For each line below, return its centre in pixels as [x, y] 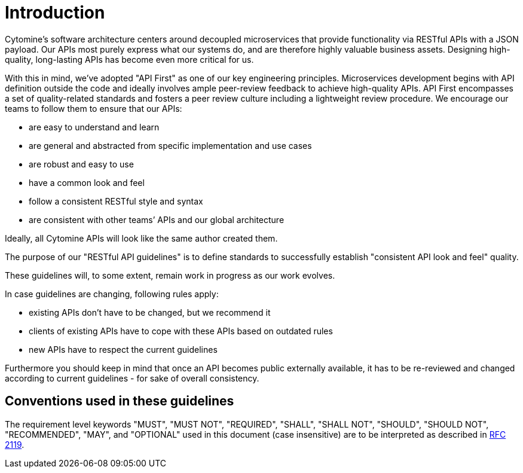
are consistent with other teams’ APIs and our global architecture [157, 219]
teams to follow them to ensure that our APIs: [94, 108]
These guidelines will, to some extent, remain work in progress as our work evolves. [170, 275]
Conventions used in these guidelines [120, 401]
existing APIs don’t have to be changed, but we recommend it [150, 312]
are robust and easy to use [81, 164]
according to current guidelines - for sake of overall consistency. [132, 378]
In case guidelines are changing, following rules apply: [112, 294]
